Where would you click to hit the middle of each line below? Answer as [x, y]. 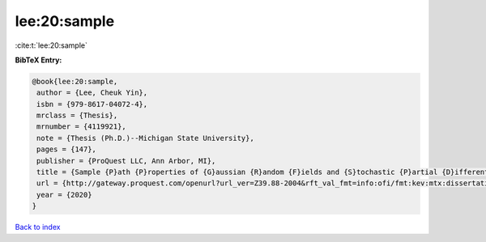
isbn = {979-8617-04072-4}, [92, 104]
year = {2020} [64, 195]
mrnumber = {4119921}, [82, 127]
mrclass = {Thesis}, [77, 116]
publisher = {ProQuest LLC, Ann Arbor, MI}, [126, 161]
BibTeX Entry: [38, 60]
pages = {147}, [67, 149]
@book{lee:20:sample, [75, 81]
